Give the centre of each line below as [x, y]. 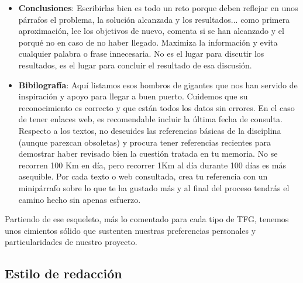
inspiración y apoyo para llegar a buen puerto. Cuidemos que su [133, 96]
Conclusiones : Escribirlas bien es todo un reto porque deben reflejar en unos [158, 8]
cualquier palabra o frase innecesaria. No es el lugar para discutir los [141, 54]
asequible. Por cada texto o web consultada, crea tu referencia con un [143, 176]
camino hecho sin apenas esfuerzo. [80, 199]
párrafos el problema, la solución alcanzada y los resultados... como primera [154, 19]
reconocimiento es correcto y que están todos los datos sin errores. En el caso [156, 107]
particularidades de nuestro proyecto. [71, 242]
